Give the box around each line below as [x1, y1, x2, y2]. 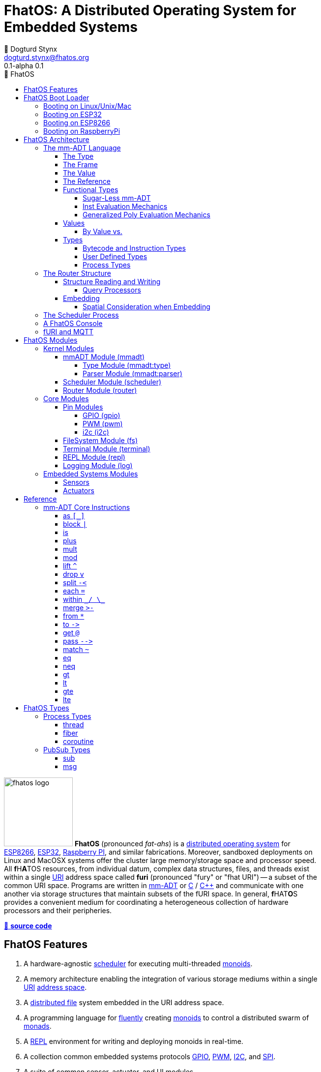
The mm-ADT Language [43, 143, 121, 152]
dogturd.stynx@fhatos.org [4, 53, 89, 61]
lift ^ [63, 561, 77, 570]
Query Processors [83, 285, 141, 294]
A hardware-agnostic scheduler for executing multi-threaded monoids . [24, 959, 253, 968]
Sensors [63, 477, 89, 486]
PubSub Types [43, 745, 90, 754]
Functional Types [63, 185, 118, 194]
